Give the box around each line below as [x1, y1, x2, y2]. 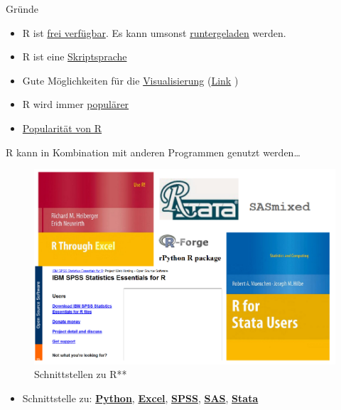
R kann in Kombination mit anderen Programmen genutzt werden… [6, 144, 301, 159]
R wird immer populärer [22, 97, 129, 112]
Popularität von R [22, 120, 102, 135]
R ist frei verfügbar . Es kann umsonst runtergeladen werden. [22, 25, 286, 40]
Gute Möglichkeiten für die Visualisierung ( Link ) [22, 72, 239, 87]
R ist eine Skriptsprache [22, 49, 127, 64]
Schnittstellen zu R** [34, 367, 127, 382]
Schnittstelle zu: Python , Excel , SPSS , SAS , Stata [22, 390, 259, 405]
